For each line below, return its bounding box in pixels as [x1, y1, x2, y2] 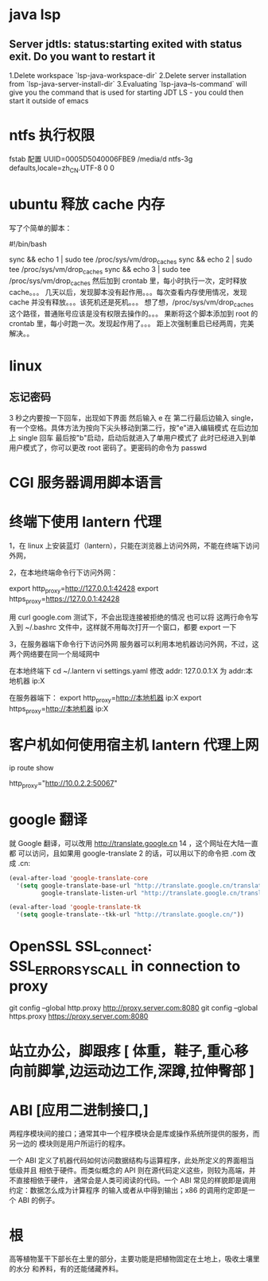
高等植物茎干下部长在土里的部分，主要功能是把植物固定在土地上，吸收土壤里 [9, 1254, 260, 1264]
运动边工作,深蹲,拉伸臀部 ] [83, 1062, 255, 1080]
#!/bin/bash [9, 239, 47, 248]
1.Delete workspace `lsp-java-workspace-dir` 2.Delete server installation [9, 71, 247, 80]
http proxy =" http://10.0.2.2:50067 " [9, 778, 118, 790]
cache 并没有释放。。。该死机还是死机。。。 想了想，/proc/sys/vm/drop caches [9, 297, 254, 309]
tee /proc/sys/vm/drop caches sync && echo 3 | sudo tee [9, 265, 191, 276]
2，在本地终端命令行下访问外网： [9, 567, 118, 577]
